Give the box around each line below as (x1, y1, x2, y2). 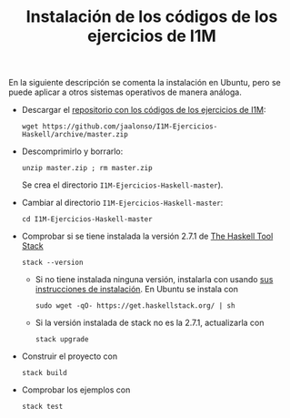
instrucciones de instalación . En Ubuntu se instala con (35, 284, 238, 295)
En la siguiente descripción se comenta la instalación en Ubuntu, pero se (8, 77, 281, 88)
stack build (21, 369, 67, 378)
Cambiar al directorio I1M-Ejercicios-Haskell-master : (21, 198, 224, 209)
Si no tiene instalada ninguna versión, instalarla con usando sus (35, 274, 274, 285)
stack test (21, 403, 64, 412)
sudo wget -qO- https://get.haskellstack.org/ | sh (35, 301, 235, 311)
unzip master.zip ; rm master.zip (21, 164, 153, 173)
